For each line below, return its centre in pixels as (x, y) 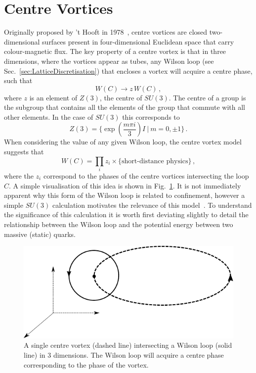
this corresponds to (151, 117)
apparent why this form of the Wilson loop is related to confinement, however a (125, 195)
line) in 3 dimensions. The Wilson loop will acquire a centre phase (124, 354)
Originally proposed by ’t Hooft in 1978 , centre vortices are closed (106, 32)
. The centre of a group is (207, 97)
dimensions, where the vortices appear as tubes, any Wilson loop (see (109, 61)
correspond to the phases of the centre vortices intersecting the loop (146, 175)
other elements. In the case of (49, 117)
